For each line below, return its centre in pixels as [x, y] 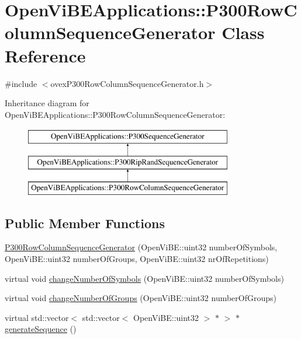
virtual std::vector [37, 317]
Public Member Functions [85, 223]
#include [21, 83]
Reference [45, 55]
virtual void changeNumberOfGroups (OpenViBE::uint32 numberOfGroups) [141, 298]
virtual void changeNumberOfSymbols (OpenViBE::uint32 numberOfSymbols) [144, 278]
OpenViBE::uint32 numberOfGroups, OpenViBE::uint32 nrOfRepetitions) [137, 259]
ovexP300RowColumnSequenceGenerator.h [127, 83]
